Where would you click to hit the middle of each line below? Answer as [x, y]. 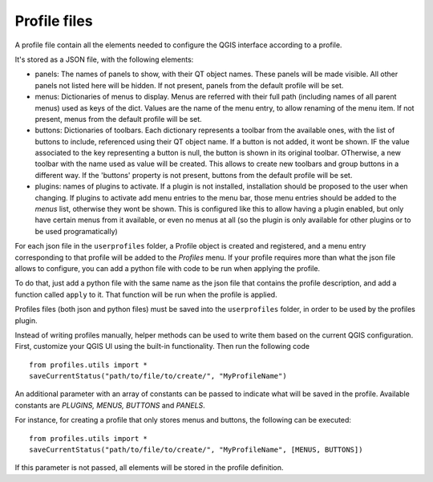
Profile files [54, 21]
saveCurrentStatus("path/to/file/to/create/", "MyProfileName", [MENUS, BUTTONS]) [196, 450]
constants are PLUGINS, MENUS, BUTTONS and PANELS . [110, 405]
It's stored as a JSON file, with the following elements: [104, 59]
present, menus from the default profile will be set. [118, 119]
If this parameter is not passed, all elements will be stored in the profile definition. [149, 468]
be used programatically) [76, 231]
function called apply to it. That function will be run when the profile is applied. [146, 294]
